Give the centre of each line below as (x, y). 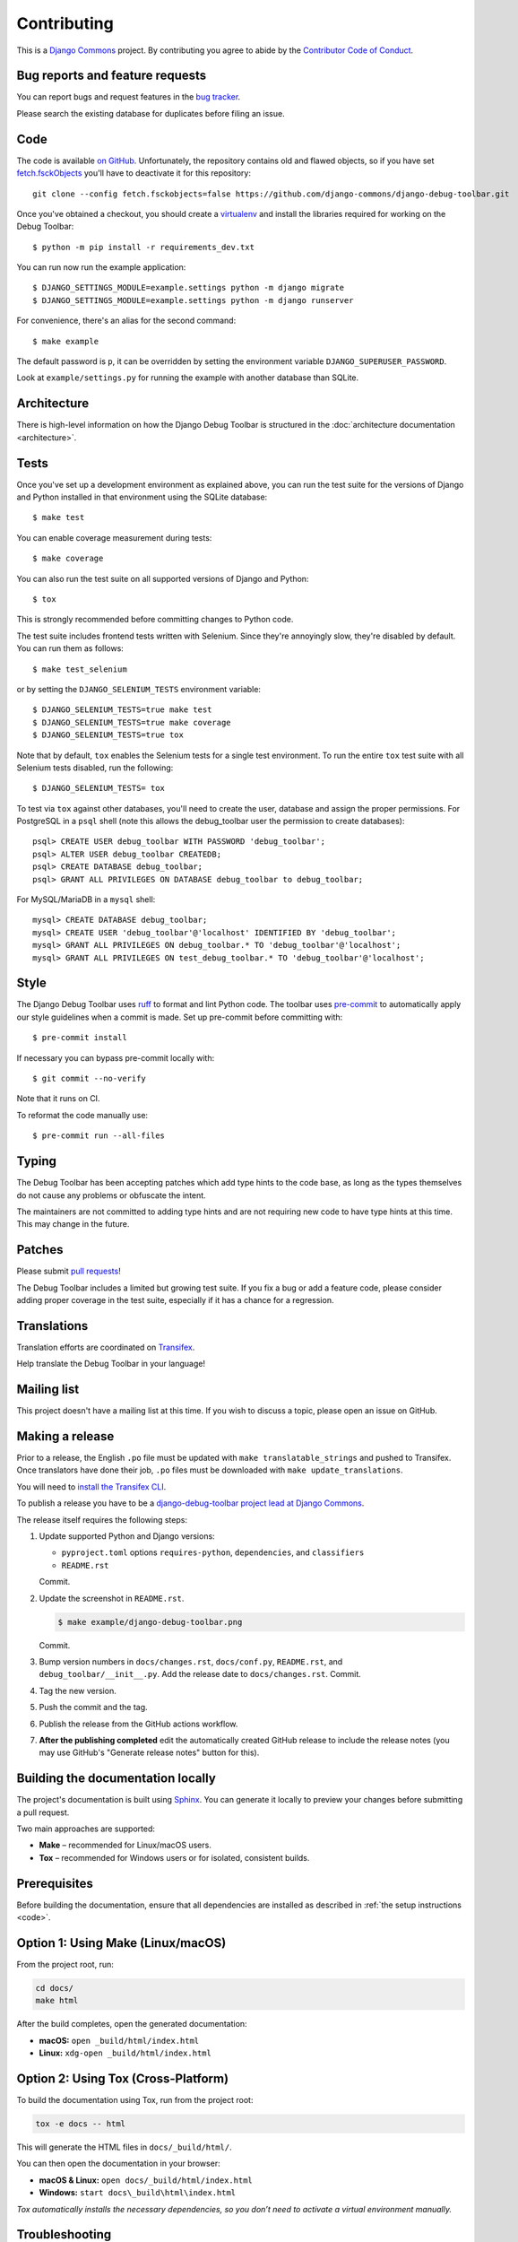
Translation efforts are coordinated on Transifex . (106, 1347)
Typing (37, 1161)
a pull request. (43, 1812)
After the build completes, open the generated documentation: (132, 2024)
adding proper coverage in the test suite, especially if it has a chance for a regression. (175, 1299)
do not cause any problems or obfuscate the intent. (111, 1195)
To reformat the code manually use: (82, 1115)
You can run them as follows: (70, 648)
